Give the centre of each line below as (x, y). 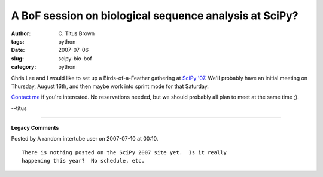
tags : (18, 41)
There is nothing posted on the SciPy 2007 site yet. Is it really (124, 152)
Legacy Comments (35, 128)
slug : (17, 58)
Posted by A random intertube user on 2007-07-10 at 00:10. (85, 139)
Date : (18, 50)
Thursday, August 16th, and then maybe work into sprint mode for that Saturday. (110, 86)
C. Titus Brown (77, 33)
